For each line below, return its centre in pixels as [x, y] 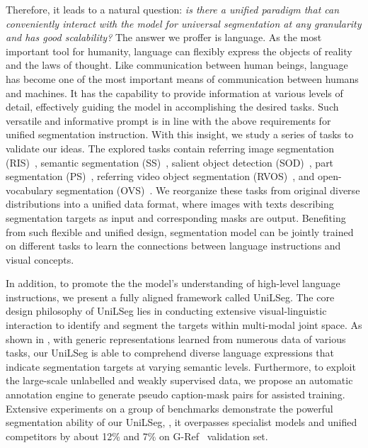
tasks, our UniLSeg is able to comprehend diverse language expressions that [170, 353]
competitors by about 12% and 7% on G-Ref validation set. [137, 436]
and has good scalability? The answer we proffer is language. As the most [164, 37]
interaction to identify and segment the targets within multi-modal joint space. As [184, 325]
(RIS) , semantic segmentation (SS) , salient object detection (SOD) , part [170, 162]
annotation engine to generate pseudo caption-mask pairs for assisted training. [176, 394]
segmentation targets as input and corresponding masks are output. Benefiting [176, 217]
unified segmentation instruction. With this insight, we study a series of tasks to [180, 134]
